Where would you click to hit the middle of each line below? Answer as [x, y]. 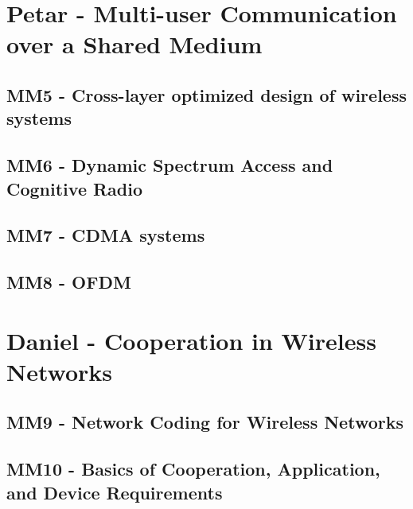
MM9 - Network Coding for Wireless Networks [205, 422]
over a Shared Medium [134, 44]
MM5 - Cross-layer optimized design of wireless [206, 94]
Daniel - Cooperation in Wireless [191, 340]
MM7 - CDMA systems [106, 235]
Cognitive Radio [75, 188]
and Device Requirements [115, 492]
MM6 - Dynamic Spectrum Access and [170, 165]
